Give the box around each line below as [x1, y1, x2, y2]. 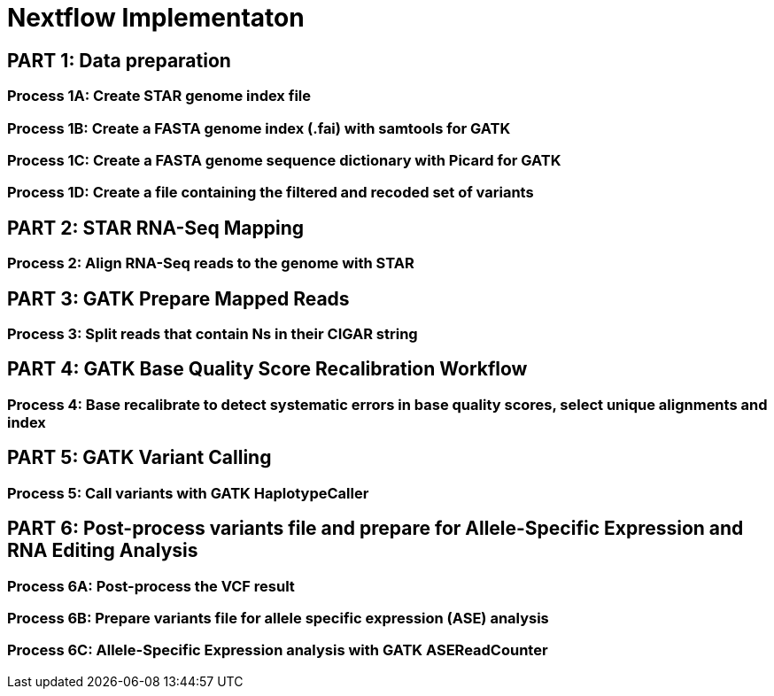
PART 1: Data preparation [7, 49, 231, 72]
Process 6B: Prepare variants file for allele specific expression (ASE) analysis [7, 608, 549, 627]
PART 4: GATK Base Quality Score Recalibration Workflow [7, 358, 528, 381]
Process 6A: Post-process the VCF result [7, 576, 295, 595]
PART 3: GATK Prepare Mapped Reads [7, 287, 350, 310]
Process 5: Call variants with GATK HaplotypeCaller [7, 483, 369, 502]
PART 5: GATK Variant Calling [7, 446, 272, 469]
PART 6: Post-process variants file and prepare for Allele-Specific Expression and [7, 517, 744, 540]
